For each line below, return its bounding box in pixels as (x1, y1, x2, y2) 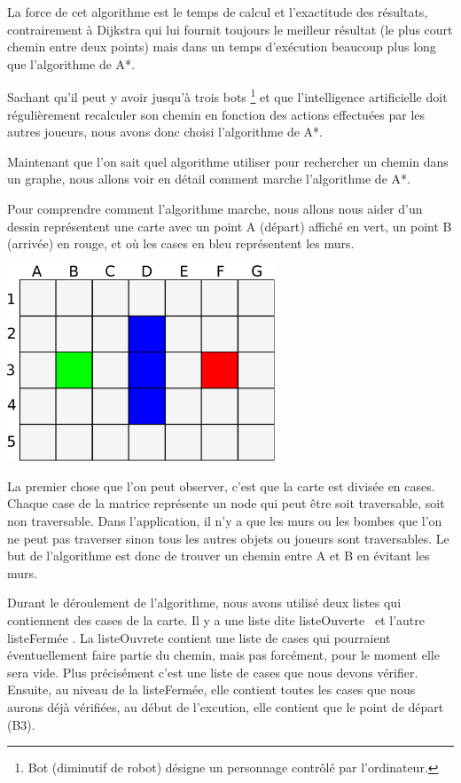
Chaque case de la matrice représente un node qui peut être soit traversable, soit (7, 494, 445, 513)
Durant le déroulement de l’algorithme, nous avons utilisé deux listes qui (7, 593, 402, 612)
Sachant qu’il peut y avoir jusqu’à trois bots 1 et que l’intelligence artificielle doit (7, 85, 448, 106)
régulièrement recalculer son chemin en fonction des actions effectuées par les (7, 105, 426, 123)
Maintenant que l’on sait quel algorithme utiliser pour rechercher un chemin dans (7, 152, 449, 170)
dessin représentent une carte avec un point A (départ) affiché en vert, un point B (7, 216, 452, 235)
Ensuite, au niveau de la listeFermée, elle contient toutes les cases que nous (7, 680, 416, 699)
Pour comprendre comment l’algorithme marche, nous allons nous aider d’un (7, 200, 423, 217)
